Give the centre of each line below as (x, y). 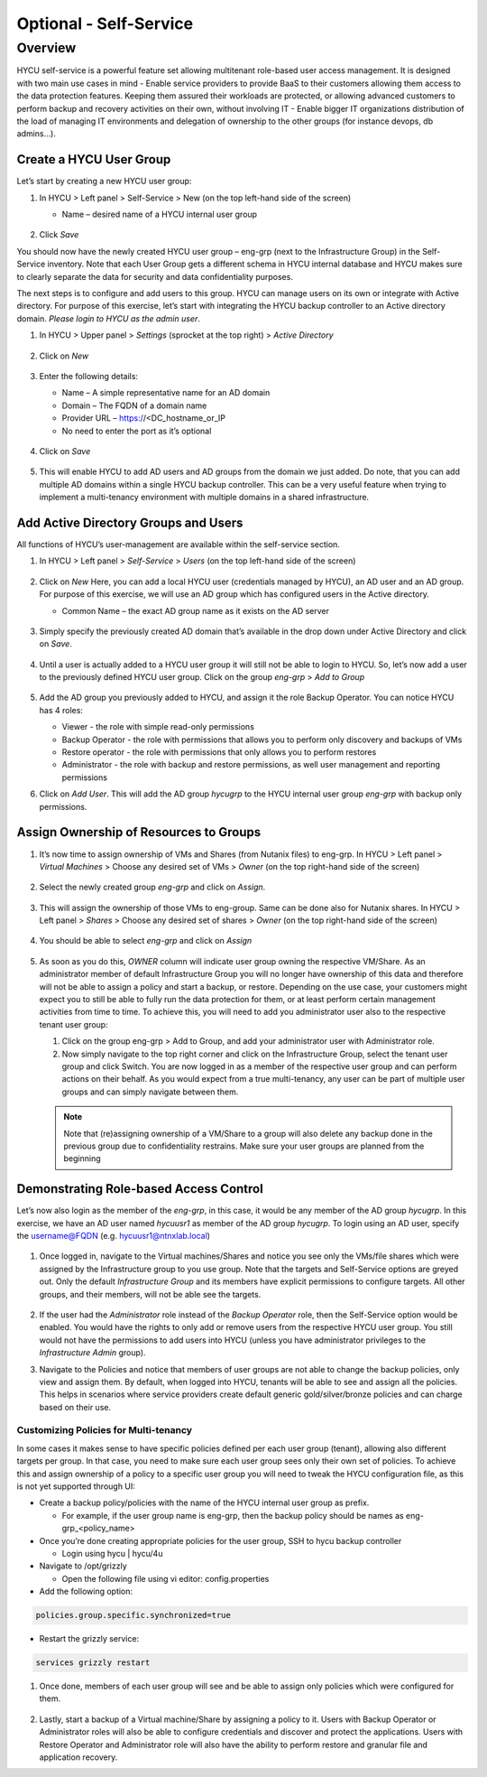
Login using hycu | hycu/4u (112, 1553)
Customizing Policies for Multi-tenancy (105, 1430)
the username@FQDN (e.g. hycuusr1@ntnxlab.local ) (114, 1236)
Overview (46, 48)
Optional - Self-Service (105, 23)
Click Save (59, 235)
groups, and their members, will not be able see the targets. (150, 1294)
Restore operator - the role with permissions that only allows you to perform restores (219, 752)
